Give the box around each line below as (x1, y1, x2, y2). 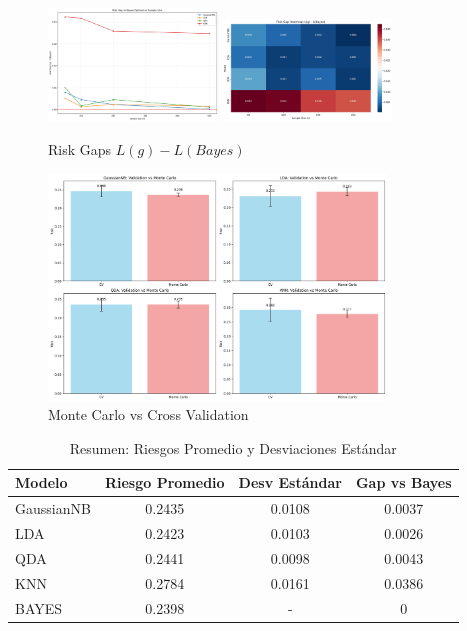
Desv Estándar (238, 472, 342, 493)
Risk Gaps (48, 139, 112, 160)
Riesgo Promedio (104, 472, 225, 493)
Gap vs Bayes (355, 472, 452, 493)
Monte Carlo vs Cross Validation (48, 404, 249, 425)
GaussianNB (15, 498, 91, 519)
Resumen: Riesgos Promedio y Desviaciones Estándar (69, 437, 397, 458)
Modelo (15, 472, 68, 493)
